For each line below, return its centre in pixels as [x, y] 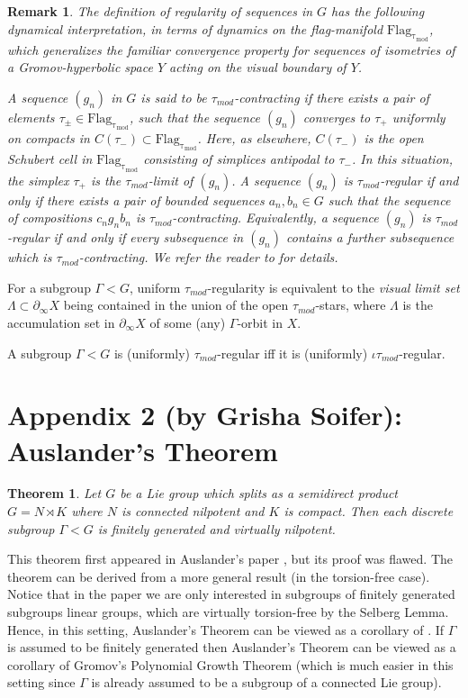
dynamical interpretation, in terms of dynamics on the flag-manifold [195, 28]
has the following [378, 11]
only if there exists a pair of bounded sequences [136, 199]
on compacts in [49, 138]
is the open [394, 138]
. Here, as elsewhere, [254, 138]
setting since [41, 682]
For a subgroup [49, 287]
